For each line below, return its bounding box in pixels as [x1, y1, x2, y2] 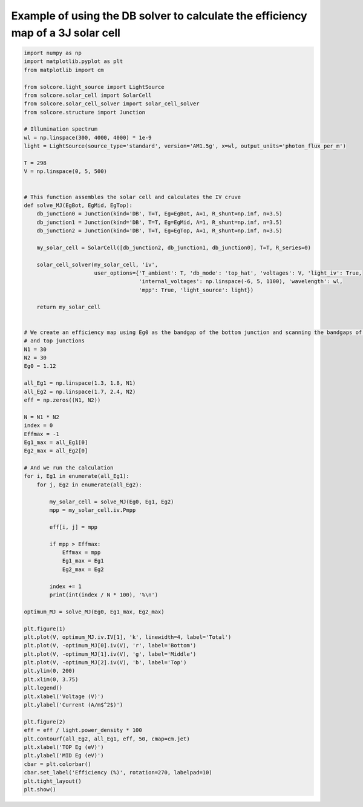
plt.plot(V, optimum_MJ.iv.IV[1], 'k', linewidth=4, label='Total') [24, 633, 232, 641]
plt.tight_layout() [24, 777, 82, 785]
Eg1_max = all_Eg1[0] [24, 439, 88, 446]
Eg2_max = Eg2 [62, 566, 104, 573]
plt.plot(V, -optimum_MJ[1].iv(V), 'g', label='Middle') [24, 650, 197, 658]
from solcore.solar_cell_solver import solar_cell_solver [24, 100, 200, 107]
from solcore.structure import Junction [24, 109, 145, 116]
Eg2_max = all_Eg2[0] [24, 448, 88, 454]
